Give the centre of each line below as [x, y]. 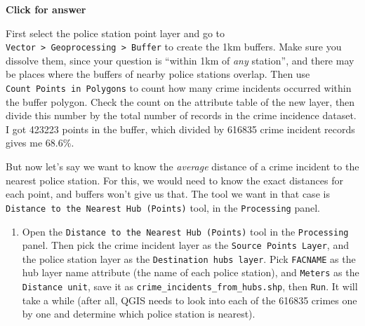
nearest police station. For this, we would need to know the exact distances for [174, 180]
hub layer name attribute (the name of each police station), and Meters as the [191, 272]
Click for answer [46, 9]
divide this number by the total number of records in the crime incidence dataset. [181, 115]
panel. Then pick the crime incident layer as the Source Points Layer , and [185, 245]
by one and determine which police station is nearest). [139, 314]
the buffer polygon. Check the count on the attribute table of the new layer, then [180, 101]
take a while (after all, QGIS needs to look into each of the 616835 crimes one [190, 300]
